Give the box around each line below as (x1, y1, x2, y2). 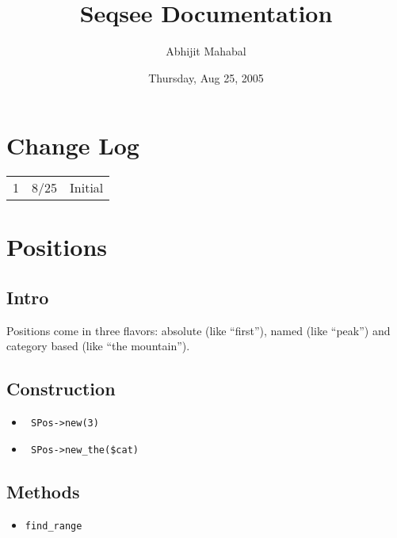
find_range (25, 520, 82, 532)
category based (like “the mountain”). (6, 338, 190, 354)
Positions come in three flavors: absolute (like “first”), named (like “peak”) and (6, 322, 391, 338)
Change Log (6, 129, 139, 162)
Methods (6, 479, 80, 503)
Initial (70, 178, 104, 197)
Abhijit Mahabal (166, 43, 246, 59)
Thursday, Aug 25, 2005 (148, 69, 264, 86)
